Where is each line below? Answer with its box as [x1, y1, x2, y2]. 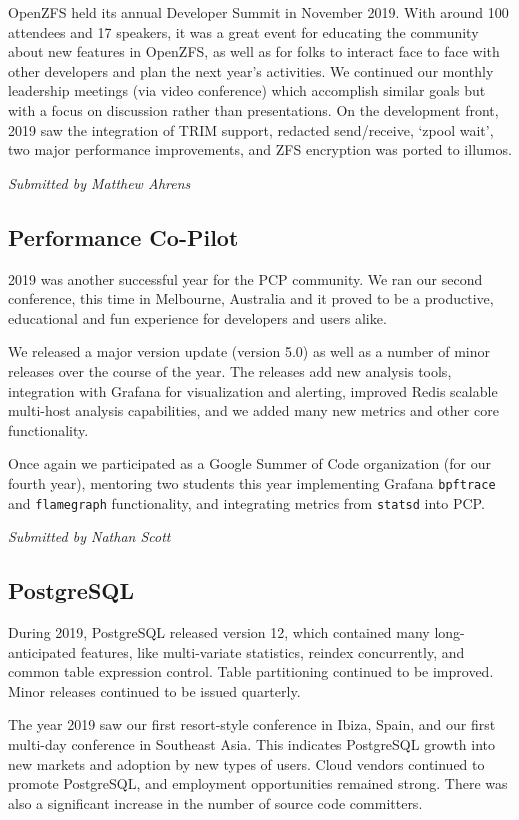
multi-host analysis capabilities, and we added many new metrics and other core [8, 400, 499, 421]
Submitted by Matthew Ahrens [8, 172, 191, 193]
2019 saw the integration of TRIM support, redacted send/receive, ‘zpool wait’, [8, 119, 494, 140]
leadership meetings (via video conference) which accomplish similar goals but [8, 80, 486, 101]
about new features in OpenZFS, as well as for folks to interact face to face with [8, 41, 500, 62]
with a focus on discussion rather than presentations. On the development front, [8, 99, 499, 120]
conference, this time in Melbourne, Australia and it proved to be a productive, [8, 288, 494, 309]
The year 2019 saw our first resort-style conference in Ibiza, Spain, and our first [8, 714, 496, 735]
